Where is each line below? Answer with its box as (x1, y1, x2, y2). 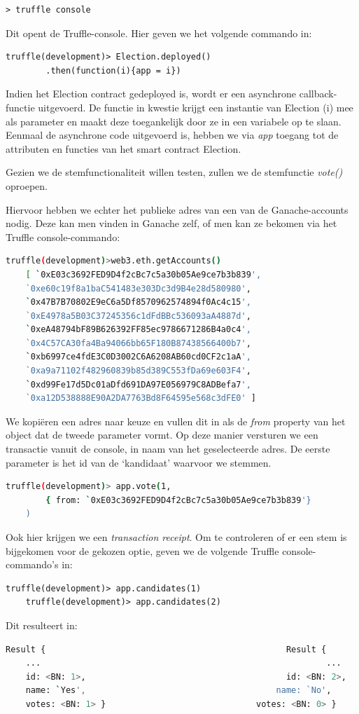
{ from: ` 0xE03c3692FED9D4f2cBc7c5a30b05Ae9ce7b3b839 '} (45, 495, 311, 505)
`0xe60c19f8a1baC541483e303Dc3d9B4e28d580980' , (25, 283, 251, 294)
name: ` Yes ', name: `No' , (25, 685, 332, 696)
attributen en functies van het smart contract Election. (6, 141, 241, 156)
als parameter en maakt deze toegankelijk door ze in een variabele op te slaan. (6, 114, 342, 128)
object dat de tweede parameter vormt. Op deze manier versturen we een (6, 427, 318, 442)
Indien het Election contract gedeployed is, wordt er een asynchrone (6, 86, 297, 101)
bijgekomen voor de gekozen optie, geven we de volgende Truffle (6, 543, 279, 558)
